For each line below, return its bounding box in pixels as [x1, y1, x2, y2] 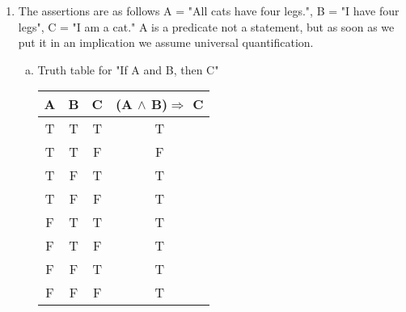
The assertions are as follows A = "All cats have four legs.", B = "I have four [18, 2, 400, 19]
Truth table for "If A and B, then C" [37, 61, 219, 78]
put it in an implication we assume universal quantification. [18, 34, 314, 51]
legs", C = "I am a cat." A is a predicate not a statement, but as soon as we [18, 18, 395, 35]
